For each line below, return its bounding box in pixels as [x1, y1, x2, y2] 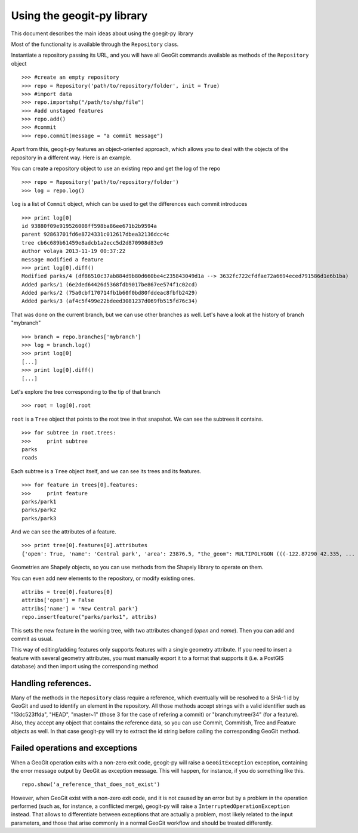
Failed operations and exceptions [11, 743, 137, 753]
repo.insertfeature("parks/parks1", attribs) [21, 613, 158, 621]
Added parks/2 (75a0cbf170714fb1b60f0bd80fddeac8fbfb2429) [21, 289, 198, 297]
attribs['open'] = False [21, 597, 94, 604]
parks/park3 [21, 515, 57, 522]
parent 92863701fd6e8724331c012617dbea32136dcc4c [21, 231, 170, 238]
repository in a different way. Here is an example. [11, 154, 132, 161]
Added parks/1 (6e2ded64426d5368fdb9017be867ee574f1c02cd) [21, 281, 198, 288]
